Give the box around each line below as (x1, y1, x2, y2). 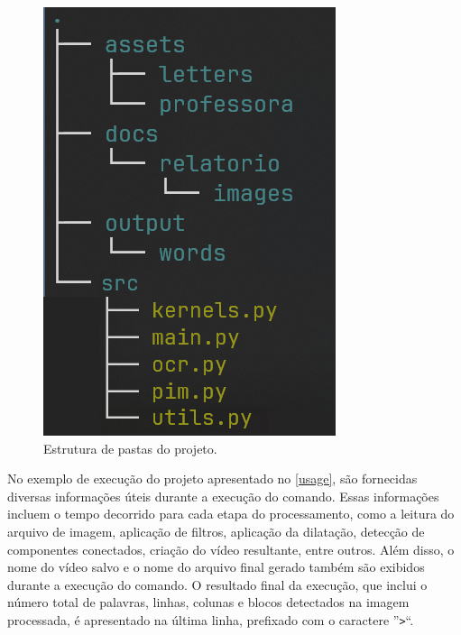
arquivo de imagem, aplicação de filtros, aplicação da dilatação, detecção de (7, 521, 425, 540)
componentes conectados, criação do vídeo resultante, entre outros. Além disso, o (7, 539, 455, 558)
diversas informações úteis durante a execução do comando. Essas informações (7, 486, 439, 505)
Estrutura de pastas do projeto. (43, 438, 217, 457)
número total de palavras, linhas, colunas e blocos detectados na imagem (7, 593, 410, 612)
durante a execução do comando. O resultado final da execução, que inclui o (7, 575, 428, 594)
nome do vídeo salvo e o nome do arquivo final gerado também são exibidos (7, 557, 425, 576)
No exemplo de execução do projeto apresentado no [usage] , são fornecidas (7, 469, 418, 488)
